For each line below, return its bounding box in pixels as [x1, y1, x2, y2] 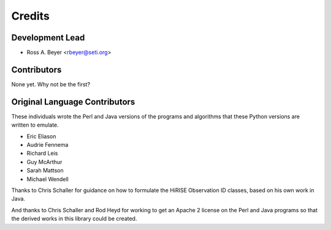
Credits [11, 9, 50, 23]
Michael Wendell [26, 175, 69, 183]
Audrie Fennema [26, 141, 69, 149]
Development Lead [11, 32, 85, 43]
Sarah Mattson [26, 167, 64, 174]
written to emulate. [11, 121, 59, 128]
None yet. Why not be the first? [11, 80, 91, 88]
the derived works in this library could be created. [11, 215, 137, 223]
